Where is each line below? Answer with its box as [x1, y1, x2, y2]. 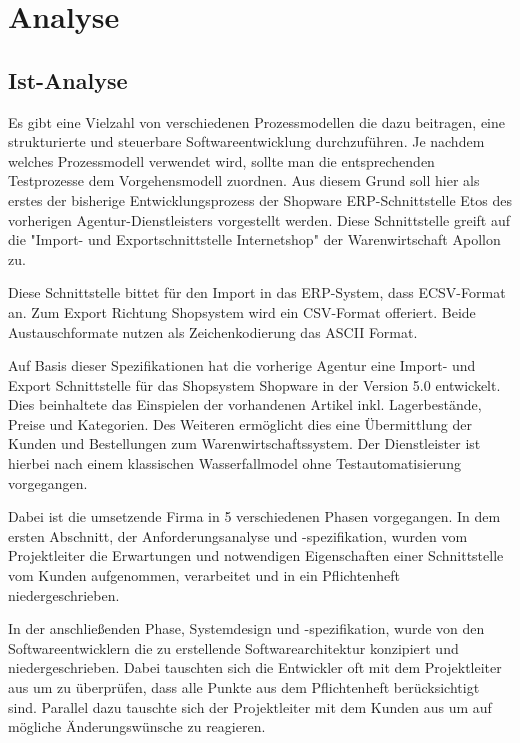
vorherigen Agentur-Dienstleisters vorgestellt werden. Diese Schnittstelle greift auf [8, 209, 510, 230]
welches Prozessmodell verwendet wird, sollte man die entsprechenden [8, 150, 435, 171]
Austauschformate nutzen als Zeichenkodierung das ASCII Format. [8, 321, 418, 342]
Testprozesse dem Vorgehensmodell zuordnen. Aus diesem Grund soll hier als [8, 170, 480, 191]
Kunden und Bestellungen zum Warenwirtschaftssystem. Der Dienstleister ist [8, 433, 481, 454]
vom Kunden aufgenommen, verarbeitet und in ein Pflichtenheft [8, 565, 400, 586]
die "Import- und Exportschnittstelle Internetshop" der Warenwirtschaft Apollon [8, 229, 501, 250]
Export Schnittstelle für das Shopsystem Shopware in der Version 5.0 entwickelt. [8, 374, 501, 395]
